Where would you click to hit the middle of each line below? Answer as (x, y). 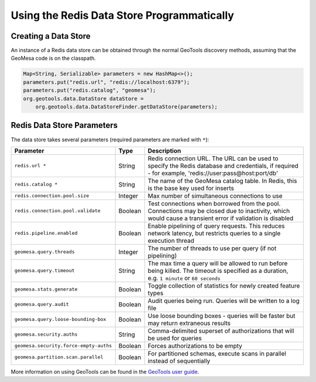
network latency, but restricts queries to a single (214, 233)
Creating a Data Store (51, 36)
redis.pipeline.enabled (46, 233)
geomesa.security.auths (46, 334)
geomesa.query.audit (42, 304)
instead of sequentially (179, 361)
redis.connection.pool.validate (57, 211)
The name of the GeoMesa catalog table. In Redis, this (222, 181)
